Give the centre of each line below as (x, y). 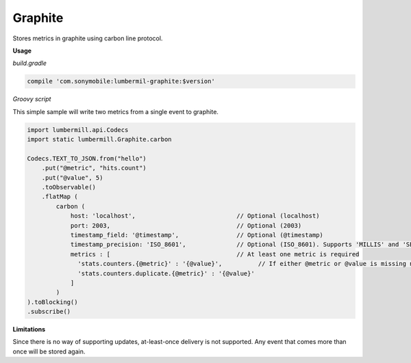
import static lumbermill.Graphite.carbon (99, 139)
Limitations (29, 330)
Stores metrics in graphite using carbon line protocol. (88, 38)
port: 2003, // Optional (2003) (186, 225)
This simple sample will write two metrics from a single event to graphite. (116, 111)
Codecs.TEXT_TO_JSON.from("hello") (87, 158)
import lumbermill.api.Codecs (78, 130)
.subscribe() (49, 312)
